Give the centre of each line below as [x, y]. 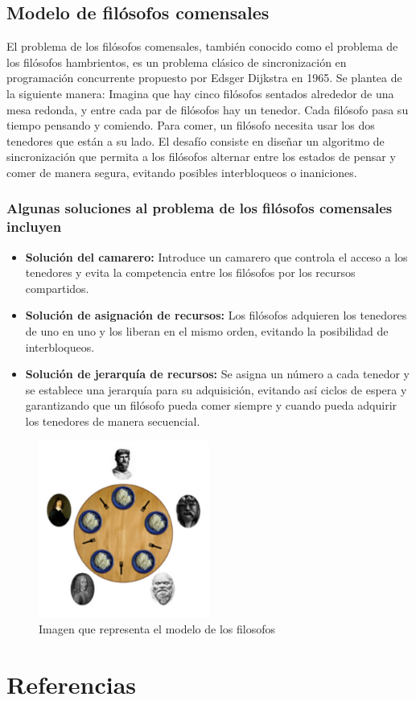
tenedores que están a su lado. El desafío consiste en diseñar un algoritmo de [196, 140]
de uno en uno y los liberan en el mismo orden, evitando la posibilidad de [207, 331]
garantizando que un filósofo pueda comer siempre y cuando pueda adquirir [211, 405]
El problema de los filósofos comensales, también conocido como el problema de [202, 46]
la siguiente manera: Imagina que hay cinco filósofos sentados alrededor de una [200, 93]
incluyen [34, 227]
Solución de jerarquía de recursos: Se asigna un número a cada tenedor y [217, 374]
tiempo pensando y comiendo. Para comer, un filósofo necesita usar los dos [191, 125]
